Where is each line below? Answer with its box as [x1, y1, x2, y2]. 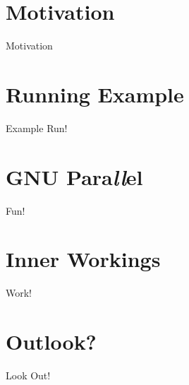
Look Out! [6, 368, 51, 382]
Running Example [6, 79, 184, 108]
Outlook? [6, 327, 97, 356]
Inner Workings [6, 244, 161, 273]
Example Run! [6, 120, 68, 135]
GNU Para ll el [6, 162, 143, 191]
